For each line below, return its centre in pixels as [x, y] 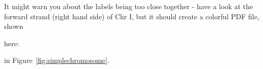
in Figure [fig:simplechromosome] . [57, 60]
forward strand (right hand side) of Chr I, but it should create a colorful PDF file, [132, 16]
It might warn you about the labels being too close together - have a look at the [128, 6]
